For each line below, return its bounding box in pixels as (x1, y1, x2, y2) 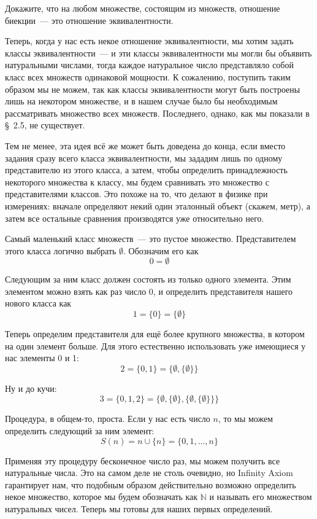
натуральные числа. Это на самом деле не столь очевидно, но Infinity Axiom (5, 466, 293, 479)
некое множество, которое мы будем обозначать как (5, 490, 198, 503)
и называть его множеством (209, 490, 312, 503)
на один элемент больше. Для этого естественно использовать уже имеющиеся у (5, 339, 306, 352)
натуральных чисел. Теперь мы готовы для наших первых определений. (5, 502, 273, 515)
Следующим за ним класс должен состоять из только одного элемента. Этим (5, 273, 291, 286)
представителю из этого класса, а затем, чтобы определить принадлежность (5, 163, 288, 176)
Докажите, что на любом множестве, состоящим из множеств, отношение (5, 2, 280, 14)
